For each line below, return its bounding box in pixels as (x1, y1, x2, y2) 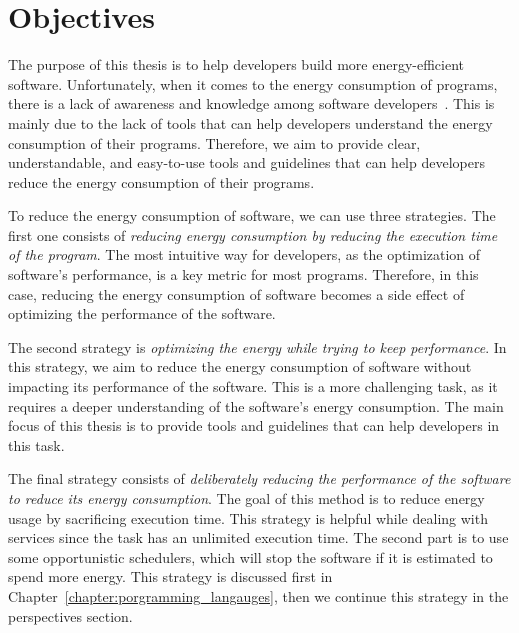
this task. (8, 434, 65, 455)
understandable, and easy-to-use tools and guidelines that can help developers (8, 152, 485, 173)
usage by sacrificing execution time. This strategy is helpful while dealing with (8, 507, 488, 528)
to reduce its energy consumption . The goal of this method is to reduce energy (8, 488, 485, 508)
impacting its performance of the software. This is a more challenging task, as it (8, 376, 498, 397)
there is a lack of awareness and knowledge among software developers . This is (8, 93, 495, 114)
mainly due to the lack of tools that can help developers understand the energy (8, 112, 493, 133)
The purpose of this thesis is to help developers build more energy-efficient (8, 54, 464, 75)
